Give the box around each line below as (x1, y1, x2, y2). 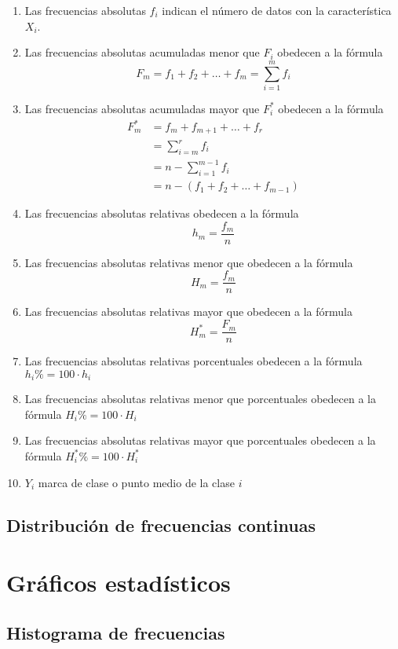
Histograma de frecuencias (6, 620, 225, 644)
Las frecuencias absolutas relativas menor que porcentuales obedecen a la (24, 390, 377, 407)
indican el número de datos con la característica (162, 2, 392, 18)
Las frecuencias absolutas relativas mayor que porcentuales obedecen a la (24, 432, 376, 449)
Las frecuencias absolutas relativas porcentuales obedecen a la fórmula (24, 353, 363, 369)
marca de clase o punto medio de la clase (38, 474, 235, 490)
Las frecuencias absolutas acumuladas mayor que (24, 100, 260, 116)
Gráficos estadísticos (6, 566, 231, 599)
